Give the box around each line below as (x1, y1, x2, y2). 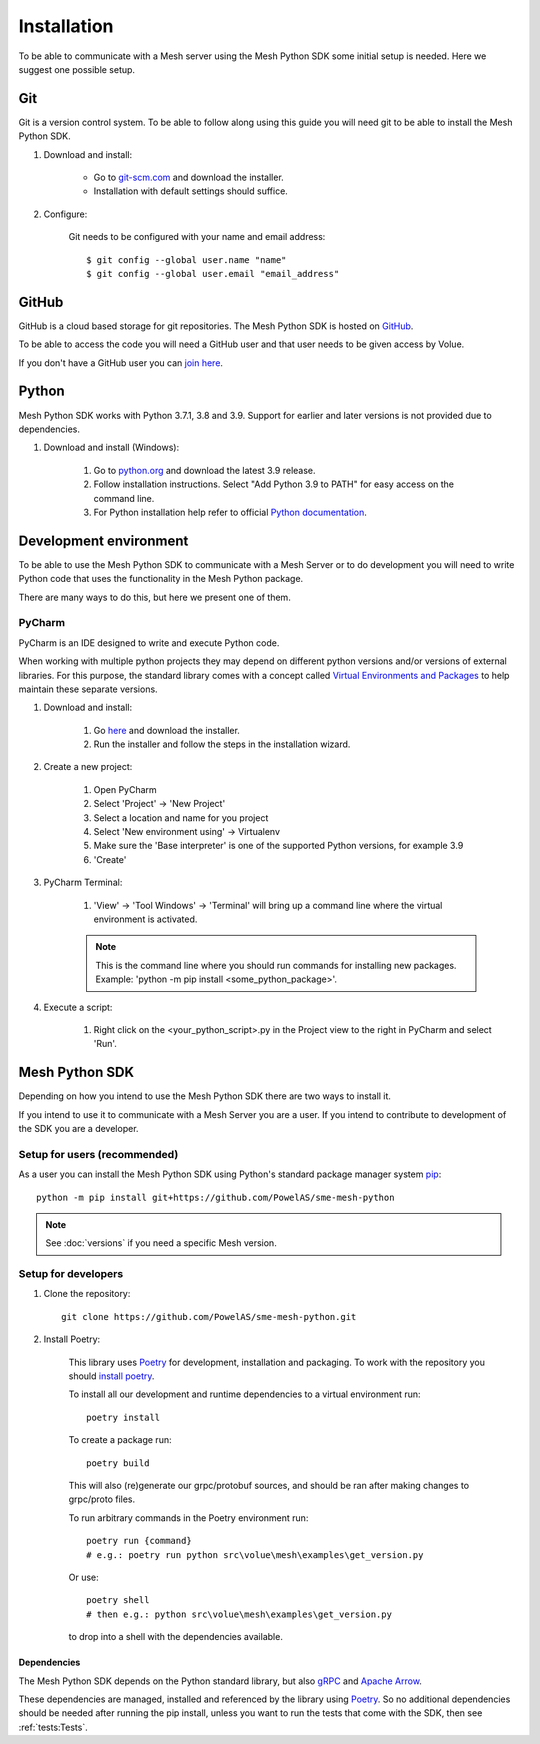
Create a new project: (43, 761, 133, 773)
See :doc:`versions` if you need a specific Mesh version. (45, 1237, 277, 1249)
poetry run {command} (86, 1535, 192, 1547)
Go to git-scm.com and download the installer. (93, 171, 284, 184)
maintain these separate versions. (18, 683, 159, 695)
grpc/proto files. (68, 1493, 136, 1505)
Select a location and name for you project (93, 811, 269, 824)
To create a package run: (68, 1434, 172, 1446)
